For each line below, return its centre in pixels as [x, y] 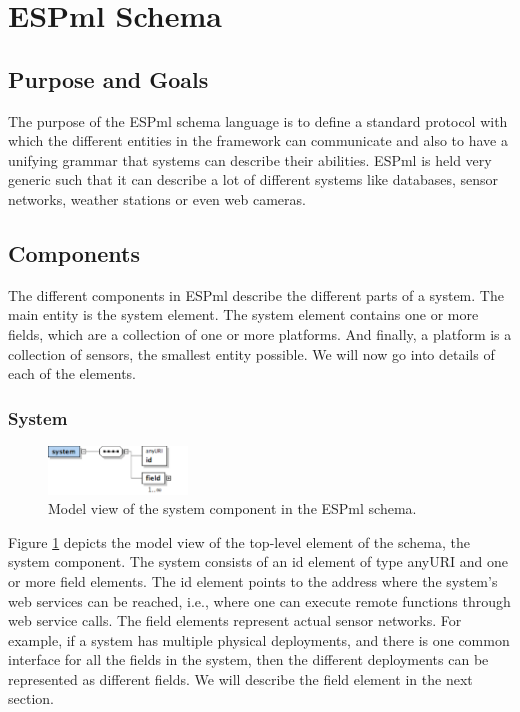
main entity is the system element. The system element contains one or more [243, 314]
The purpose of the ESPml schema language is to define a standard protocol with [258, 120]
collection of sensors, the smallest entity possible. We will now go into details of [251, 353]
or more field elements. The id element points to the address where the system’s [253, 580]
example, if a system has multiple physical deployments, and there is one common [259, 639]
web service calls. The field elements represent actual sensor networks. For [235, 620]
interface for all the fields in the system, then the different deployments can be [248, 659]
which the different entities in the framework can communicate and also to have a [258, 140]
